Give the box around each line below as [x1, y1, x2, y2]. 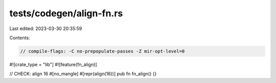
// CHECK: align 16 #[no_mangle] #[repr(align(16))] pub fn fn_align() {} [9, 71, 157, 77]
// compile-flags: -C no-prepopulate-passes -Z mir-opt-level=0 [20, 48, 185, 54]
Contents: [9, 35, 30, 41]
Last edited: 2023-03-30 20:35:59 [9, 25, 82, 32]
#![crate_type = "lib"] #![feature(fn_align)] [9, 61, 97, 67]
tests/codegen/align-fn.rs [9, 8, 123, 19]
